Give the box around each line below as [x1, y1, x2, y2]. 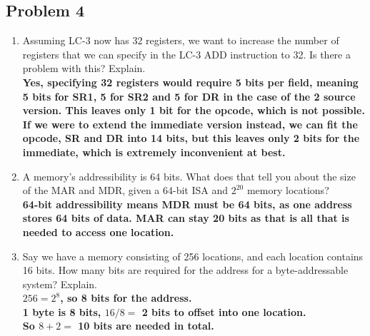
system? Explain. [22, 276, 97, 291]
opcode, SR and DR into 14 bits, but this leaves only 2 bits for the [22, 131, 360, 146]
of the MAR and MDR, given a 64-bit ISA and [22, 183, 229, 198]
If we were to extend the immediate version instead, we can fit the [22, 116, 358, 131]
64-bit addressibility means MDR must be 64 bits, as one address [22, 196, 352, 211]
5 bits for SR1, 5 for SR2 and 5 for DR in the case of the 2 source [22, 88, 356, 103]
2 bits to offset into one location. [141, 304, 306, 319]
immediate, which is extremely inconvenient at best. [22, 144, 286, 159]
